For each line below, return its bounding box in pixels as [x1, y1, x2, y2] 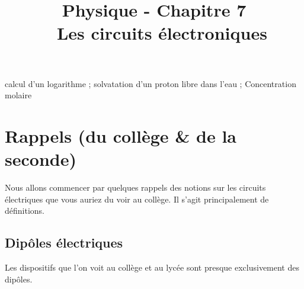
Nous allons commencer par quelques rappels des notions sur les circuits [5, 181, 266, 194]
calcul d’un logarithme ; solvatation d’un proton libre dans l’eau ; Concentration [5, 77, 296, 89]
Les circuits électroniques [56, 21, 267, 45]
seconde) [5, 147, 76, 171]
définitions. [5, 204, 44, 217]
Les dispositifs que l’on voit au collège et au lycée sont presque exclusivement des [5, 261, 299, 274]
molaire [5, 89, 32, 101]
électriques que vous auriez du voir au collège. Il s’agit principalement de [5, 192, 269, 205]
